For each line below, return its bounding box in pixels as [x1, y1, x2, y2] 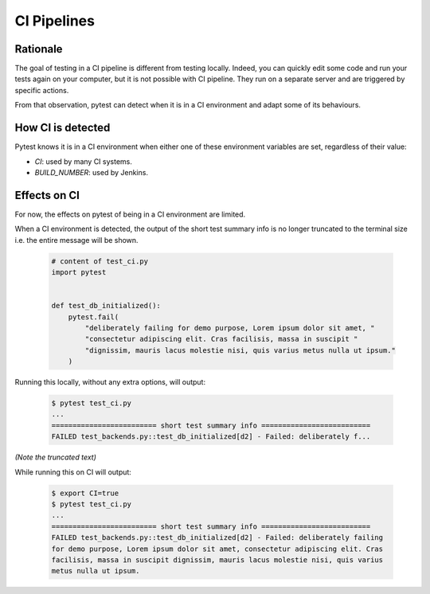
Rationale [14, 42, 63, 56]
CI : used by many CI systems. [34, 156, 133, 166]
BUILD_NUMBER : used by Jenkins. [34, 167, 149, 177]
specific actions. [14, 85, 69, 95]
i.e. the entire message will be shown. [14, 235, 139, 244]
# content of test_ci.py [51, 256, 149, 266]
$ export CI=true [51, 488, 119, 498]
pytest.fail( [68, 312, 119, 322]
